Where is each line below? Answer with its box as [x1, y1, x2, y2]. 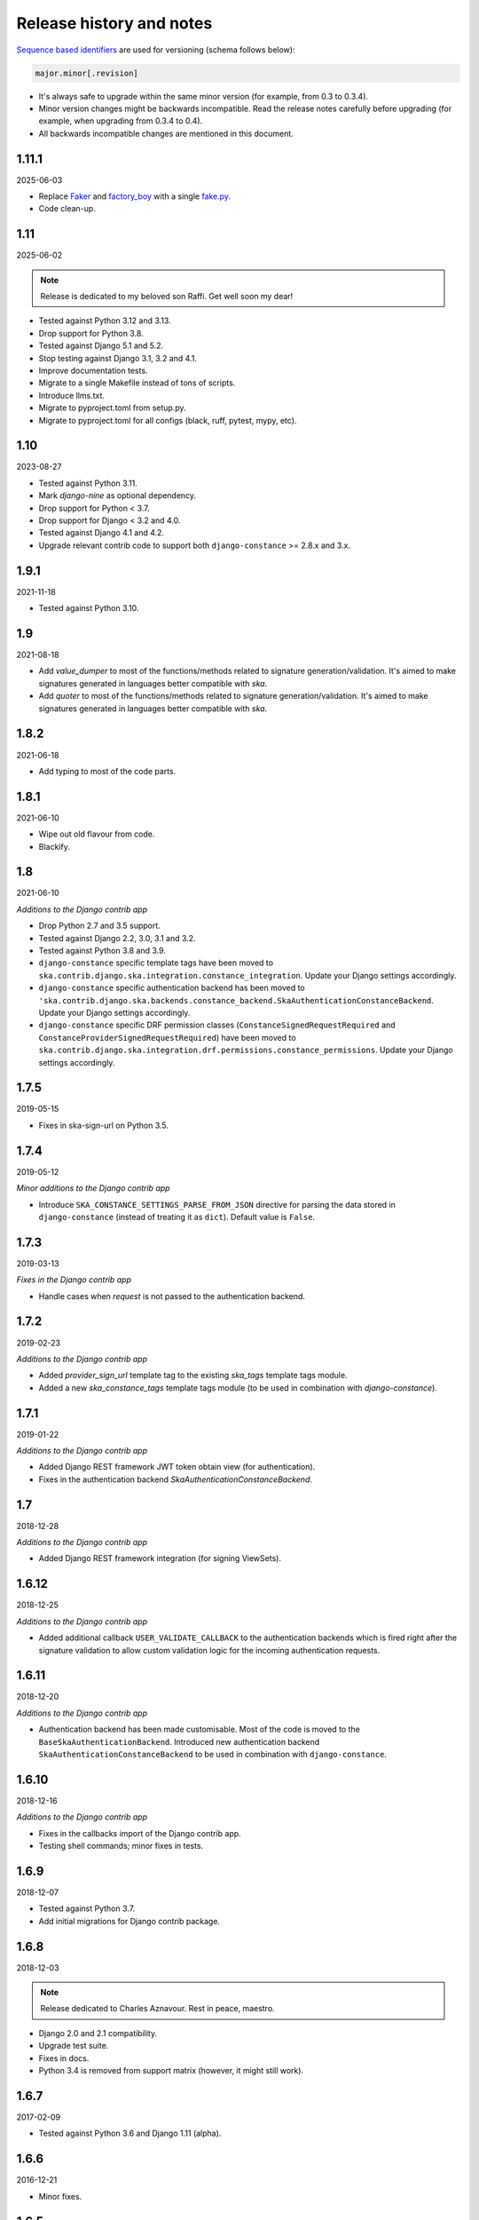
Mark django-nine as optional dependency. [38, 490, 197, 501]
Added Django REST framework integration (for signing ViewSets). [38, 1553, 281, 1564]
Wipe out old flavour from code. [38, 829, 155, 839]
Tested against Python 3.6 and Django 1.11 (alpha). [38, 2128, 222, 2139]
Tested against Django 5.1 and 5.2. [38, 340, 164, 351]
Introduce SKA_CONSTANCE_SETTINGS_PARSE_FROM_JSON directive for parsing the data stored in [38, 1199, 397, 1209]
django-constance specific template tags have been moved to [38, 957, 274, 968]
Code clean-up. [38, 203, 97, 214]
